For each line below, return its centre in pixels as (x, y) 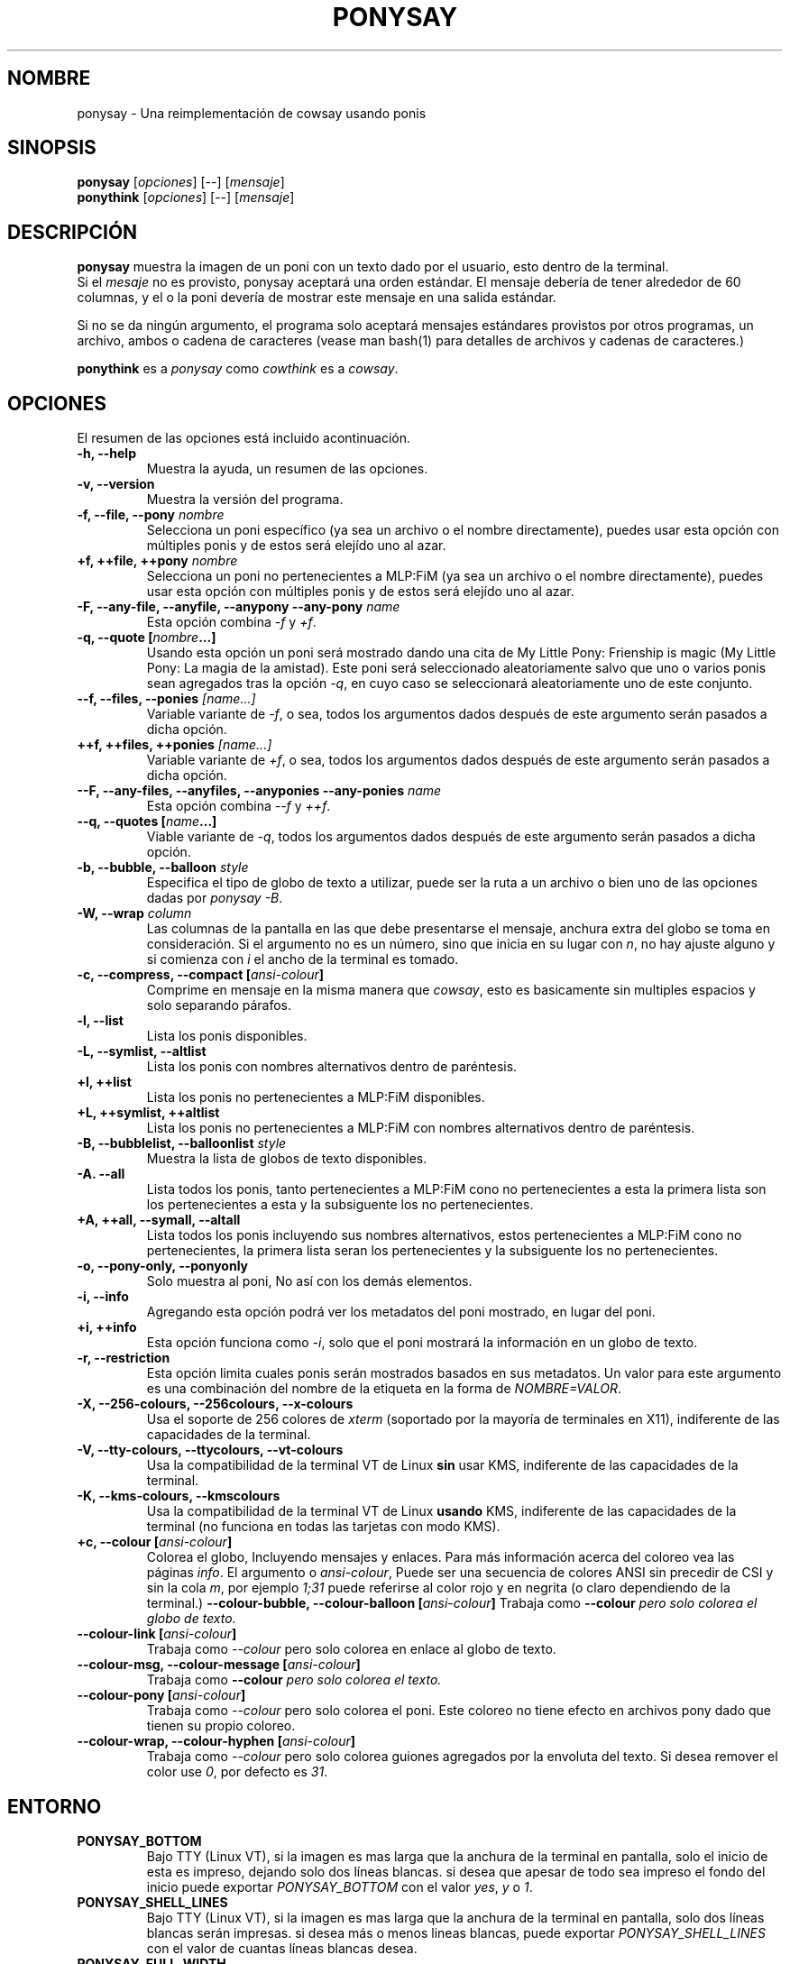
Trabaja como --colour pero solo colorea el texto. (294, 1680)
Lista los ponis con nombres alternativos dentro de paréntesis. (332, 1067)
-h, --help (106, 454)
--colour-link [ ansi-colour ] (157, 1634)
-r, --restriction (124, 1358)
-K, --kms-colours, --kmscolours (179, 1496)
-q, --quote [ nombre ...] (147, 638)
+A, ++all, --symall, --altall (159, 1220)
